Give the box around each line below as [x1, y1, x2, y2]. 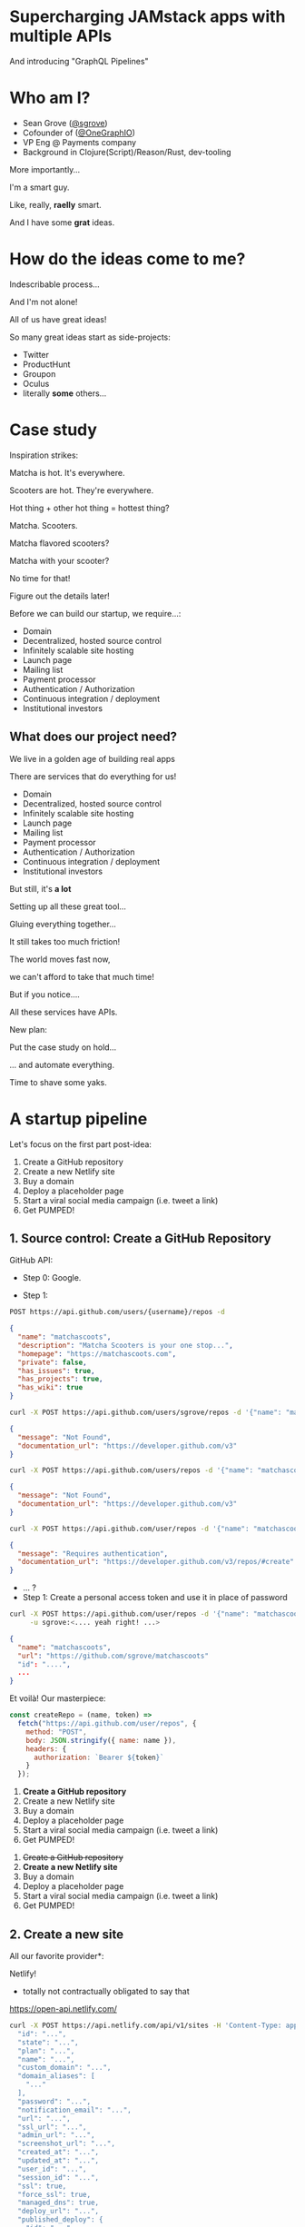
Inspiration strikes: [9, 450, 79, 460]
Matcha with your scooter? [9, 555, 110, 566]
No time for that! [9, 572, 71, 583]
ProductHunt [22, 359, 71, 370]
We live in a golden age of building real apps [9, 753, 175, 764]
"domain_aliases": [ [17, 2072, 95, 2081]
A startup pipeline [9, 1108, 148, 1129]
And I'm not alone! [9, 296, 78, 307]
